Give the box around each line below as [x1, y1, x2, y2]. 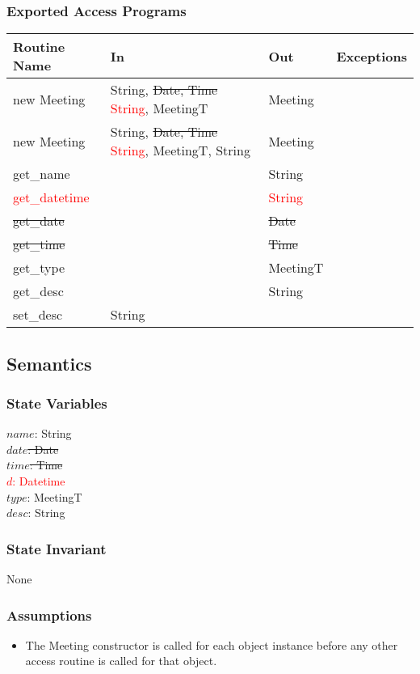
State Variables [6, 392, 107, 413]
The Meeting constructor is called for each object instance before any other [25, 636, 398, 653]
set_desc [13, 305, 63, 324]
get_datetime [13, 188, 90, 207]
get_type [13, 258, 65, 278]
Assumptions [6, 604, 92, 625]
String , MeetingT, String [110, 141, 250, 160]
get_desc [13, 282, 64, 301]
